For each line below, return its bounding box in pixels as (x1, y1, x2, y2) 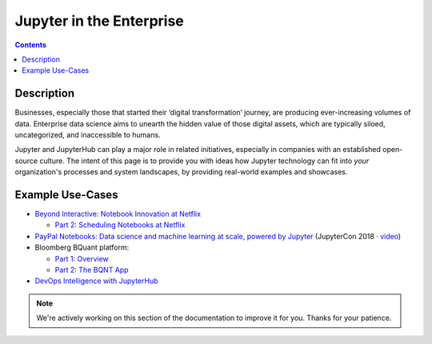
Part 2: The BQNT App (54, 265, 129, 275)
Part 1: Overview (54, 254, 110, 263)
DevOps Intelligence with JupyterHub (34, 276, 159, 286)
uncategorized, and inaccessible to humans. (14, 130, 161, 140)
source (14, 156, 38, 166)
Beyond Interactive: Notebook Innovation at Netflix (34, 209, 202, 219)
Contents (14, 40, 47, 50)
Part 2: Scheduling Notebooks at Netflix (54, 220, 186, 230)
